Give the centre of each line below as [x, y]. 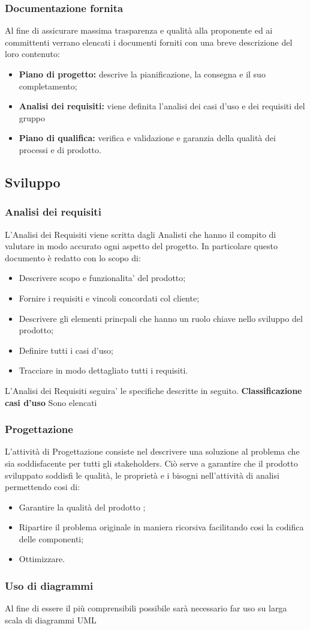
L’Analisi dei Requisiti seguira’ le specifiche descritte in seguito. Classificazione [154, 390]
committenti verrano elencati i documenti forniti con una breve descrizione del [149, 42]
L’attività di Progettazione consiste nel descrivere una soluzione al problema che [152, 451]
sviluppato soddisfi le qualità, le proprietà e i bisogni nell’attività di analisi [142, 475]
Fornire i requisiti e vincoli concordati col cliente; [109, 298]
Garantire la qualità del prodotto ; [82, 507]
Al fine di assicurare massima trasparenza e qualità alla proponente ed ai [139, 30]
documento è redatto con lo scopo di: [73, 257]
